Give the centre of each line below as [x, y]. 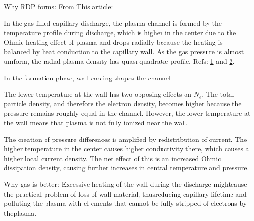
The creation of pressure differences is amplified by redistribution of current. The [126, 139]
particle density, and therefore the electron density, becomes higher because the [123, 103]
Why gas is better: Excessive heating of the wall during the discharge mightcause [126, 184]
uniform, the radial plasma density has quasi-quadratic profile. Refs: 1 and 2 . [119, 61]
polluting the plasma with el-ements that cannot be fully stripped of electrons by [126, 203]
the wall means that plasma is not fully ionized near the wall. [96, 122]
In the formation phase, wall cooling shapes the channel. [88, 77]
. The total [218, 94]
